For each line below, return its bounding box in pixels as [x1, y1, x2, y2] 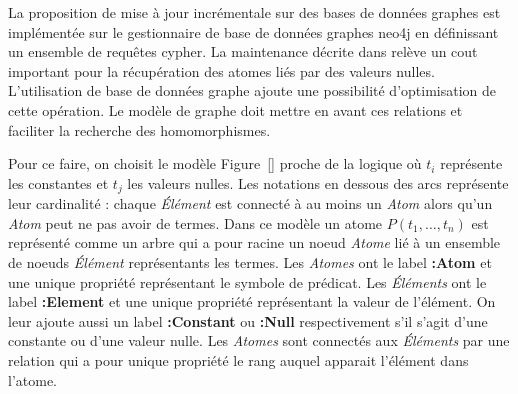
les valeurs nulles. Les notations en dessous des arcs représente [127, 172, 509, 193]
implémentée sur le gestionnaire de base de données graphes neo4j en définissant [8, 21, 499, 42]
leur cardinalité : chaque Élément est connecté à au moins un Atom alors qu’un [8, 193, 493, 214]
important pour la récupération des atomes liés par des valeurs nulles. [8, 60, 435, 81]
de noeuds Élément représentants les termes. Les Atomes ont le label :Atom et [8, 251, 492, 272]
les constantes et [8, 172, 109, 193]
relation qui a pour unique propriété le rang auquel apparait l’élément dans [8, 349, 469, 370]
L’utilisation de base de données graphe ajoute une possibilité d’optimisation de [8, 80, 497, 101]
